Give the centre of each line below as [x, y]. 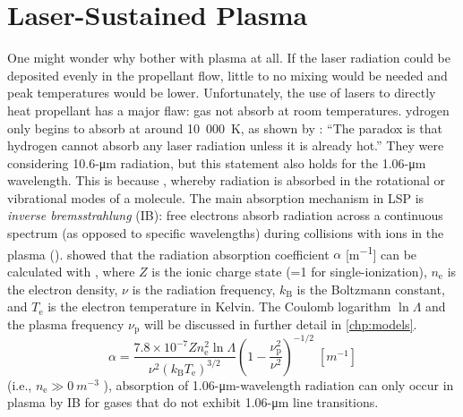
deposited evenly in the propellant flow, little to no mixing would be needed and [227, 75]
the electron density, [63, 289]
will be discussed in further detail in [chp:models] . [280, 323]
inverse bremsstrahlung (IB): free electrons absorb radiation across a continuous [225, 215]
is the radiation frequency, [204, 289]
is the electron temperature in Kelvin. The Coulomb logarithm [219, 306]
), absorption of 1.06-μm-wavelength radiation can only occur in [279, 384]
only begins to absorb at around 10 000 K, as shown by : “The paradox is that [225, 128]
